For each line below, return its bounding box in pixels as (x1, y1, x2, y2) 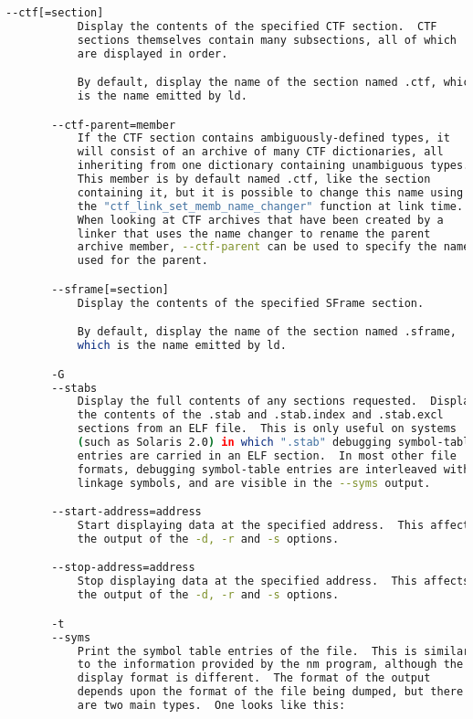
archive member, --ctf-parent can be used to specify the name (77, 240, 470, 254)
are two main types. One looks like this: (77, 699, 346, 712)
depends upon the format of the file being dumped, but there (77, 685, 464, 699)
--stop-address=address (51, 561, 195, 575)
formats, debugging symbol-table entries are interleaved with (77, 462, 470, 476)
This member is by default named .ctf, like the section (77, 173, 431, 186)
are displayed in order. (77, 47, 228, 60)
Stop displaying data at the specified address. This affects (77, 575, 470, 588)
